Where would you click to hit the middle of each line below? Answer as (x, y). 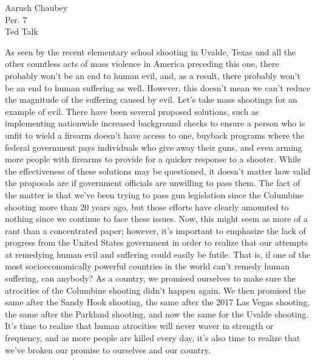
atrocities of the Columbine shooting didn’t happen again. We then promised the (155, 290)
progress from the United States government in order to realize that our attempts (157, 242)
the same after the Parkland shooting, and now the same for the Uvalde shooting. (157, 313)
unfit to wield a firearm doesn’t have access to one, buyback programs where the (155, 135)
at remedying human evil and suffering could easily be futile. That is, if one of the (158, 254)
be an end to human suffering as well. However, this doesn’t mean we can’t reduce (158, 87)
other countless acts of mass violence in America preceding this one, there (142, 64)
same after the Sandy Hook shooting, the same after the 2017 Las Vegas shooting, (157, 302)
